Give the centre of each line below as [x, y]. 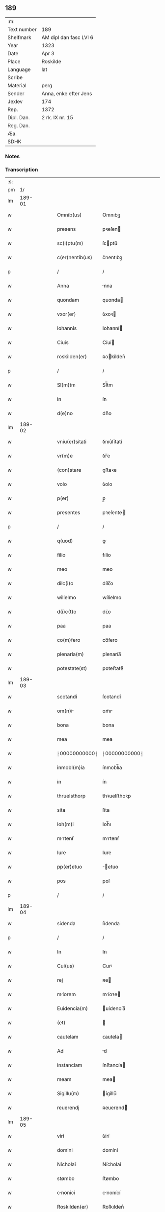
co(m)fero [69, 640]
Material [17, 85]
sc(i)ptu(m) [70, 243]
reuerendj [68, 1108]
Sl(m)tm [67, 385]
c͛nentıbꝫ [112, 257]
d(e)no [65, 414]
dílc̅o [108, 584]
